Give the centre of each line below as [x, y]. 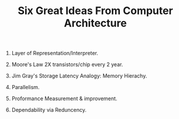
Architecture [95, 23]
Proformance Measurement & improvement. [64, 98]
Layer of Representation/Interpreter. [55, 53]
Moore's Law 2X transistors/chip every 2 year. [67, 64]
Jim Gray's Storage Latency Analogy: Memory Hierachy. [79, 76]
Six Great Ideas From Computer [95, 11]
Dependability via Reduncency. [49, 110]
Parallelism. [25, 87]
